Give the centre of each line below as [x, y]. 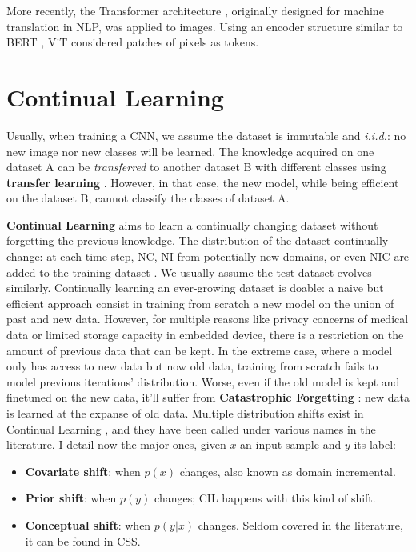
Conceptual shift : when [88, 524]
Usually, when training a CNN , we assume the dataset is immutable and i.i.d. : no [206, 135]
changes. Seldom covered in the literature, [300, 524]
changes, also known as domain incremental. [288, 471]
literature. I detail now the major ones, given [116, 444]
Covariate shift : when [83, 471]
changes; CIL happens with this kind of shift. [265, 498]
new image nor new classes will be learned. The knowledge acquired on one [190, 151]
